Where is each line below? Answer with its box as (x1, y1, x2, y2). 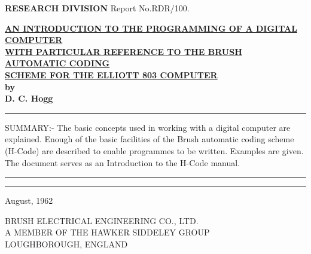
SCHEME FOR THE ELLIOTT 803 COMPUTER (5, 68, 218, 81)
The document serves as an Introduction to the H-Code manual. (5, 156, 240, 169)
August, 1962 (5, 194, 53, 207)
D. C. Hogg (5, 92, 53, 105)
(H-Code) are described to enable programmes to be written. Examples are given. (5, 144, 304, 157)
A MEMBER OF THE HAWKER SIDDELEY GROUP (5, 226, 210, 238)
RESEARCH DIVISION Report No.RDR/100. (5, 2, 190, 14)
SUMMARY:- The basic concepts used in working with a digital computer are (5, 121, 291, 133)
